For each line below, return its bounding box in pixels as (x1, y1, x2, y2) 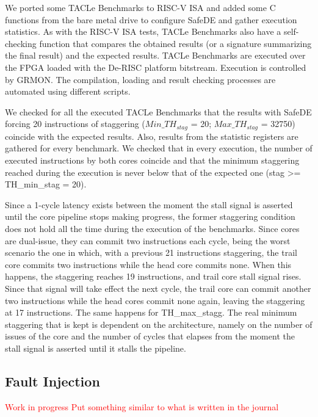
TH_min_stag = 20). (5, 178, 87, 190)
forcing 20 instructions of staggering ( (5, 117, 145, 130)
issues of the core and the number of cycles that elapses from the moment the (5, 330, 295, 343)
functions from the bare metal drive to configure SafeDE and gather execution (5, 13, 297, 26)
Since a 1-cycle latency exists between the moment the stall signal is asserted (5, 198, 293, 211)
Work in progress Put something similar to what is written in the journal (5, 400, 279, 413)
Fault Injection (5, 371, 100, 390)
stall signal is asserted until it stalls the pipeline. (5, 341, 186, 354)
